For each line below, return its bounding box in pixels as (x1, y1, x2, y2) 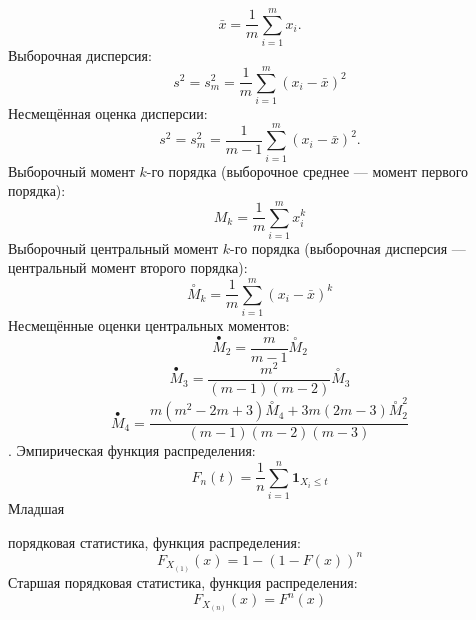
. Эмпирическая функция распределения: (8, 440, 256, 461)
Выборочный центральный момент (8, 237, 219, 258)
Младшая (8, 498, 65, 519)
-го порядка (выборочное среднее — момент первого (146, 160, 469, 181)
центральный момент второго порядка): (8, 257, 248, 278)
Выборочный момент (8, 160, 135, 181)
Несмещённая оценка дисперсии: (8, 102, 208, 123)
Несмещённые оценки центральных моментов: (8, 315, 290, 336)
